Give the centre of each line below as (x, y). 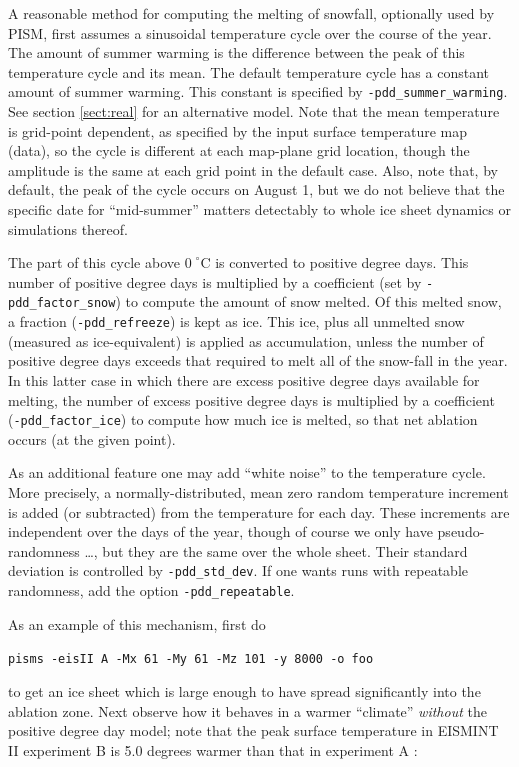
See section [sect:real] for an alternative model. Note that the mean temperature (254, 111)
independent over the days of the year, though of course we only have (220, 531)
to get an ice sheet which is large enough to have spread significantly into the (244, 690)
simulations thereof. (68, 228)
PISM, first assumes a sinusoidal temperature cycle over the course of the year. (250, 32)
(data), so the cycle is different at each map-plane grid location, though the (239, 150)
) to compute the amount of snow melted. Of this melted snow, (308, 301)
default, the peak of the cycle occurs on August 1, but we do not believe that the (256, 189)
